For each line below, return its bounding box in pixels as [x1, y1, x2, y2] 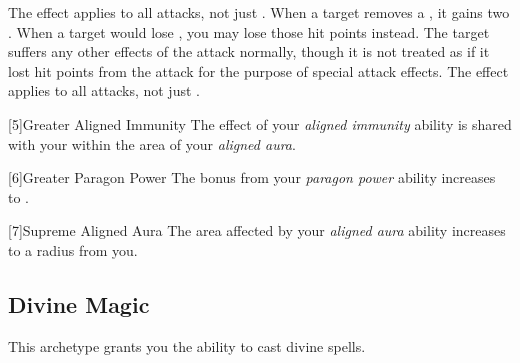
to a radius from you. [8, 239, 138, 260]
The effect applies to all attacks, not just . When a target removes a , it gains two [8, 2, 510, 22]
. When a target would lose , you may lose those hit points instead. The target [8, 21, 490, 42]
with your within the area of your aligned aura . [8, 133, 296, 154]
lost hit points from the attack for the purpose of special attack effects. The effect [8, 60, 509, 81]
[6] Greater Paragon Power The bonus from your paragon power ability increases [8, 167, 496, 188]
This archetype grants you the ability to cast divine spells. [8, 335, 366, 356]
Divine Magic [8, 288, 150, 319]
